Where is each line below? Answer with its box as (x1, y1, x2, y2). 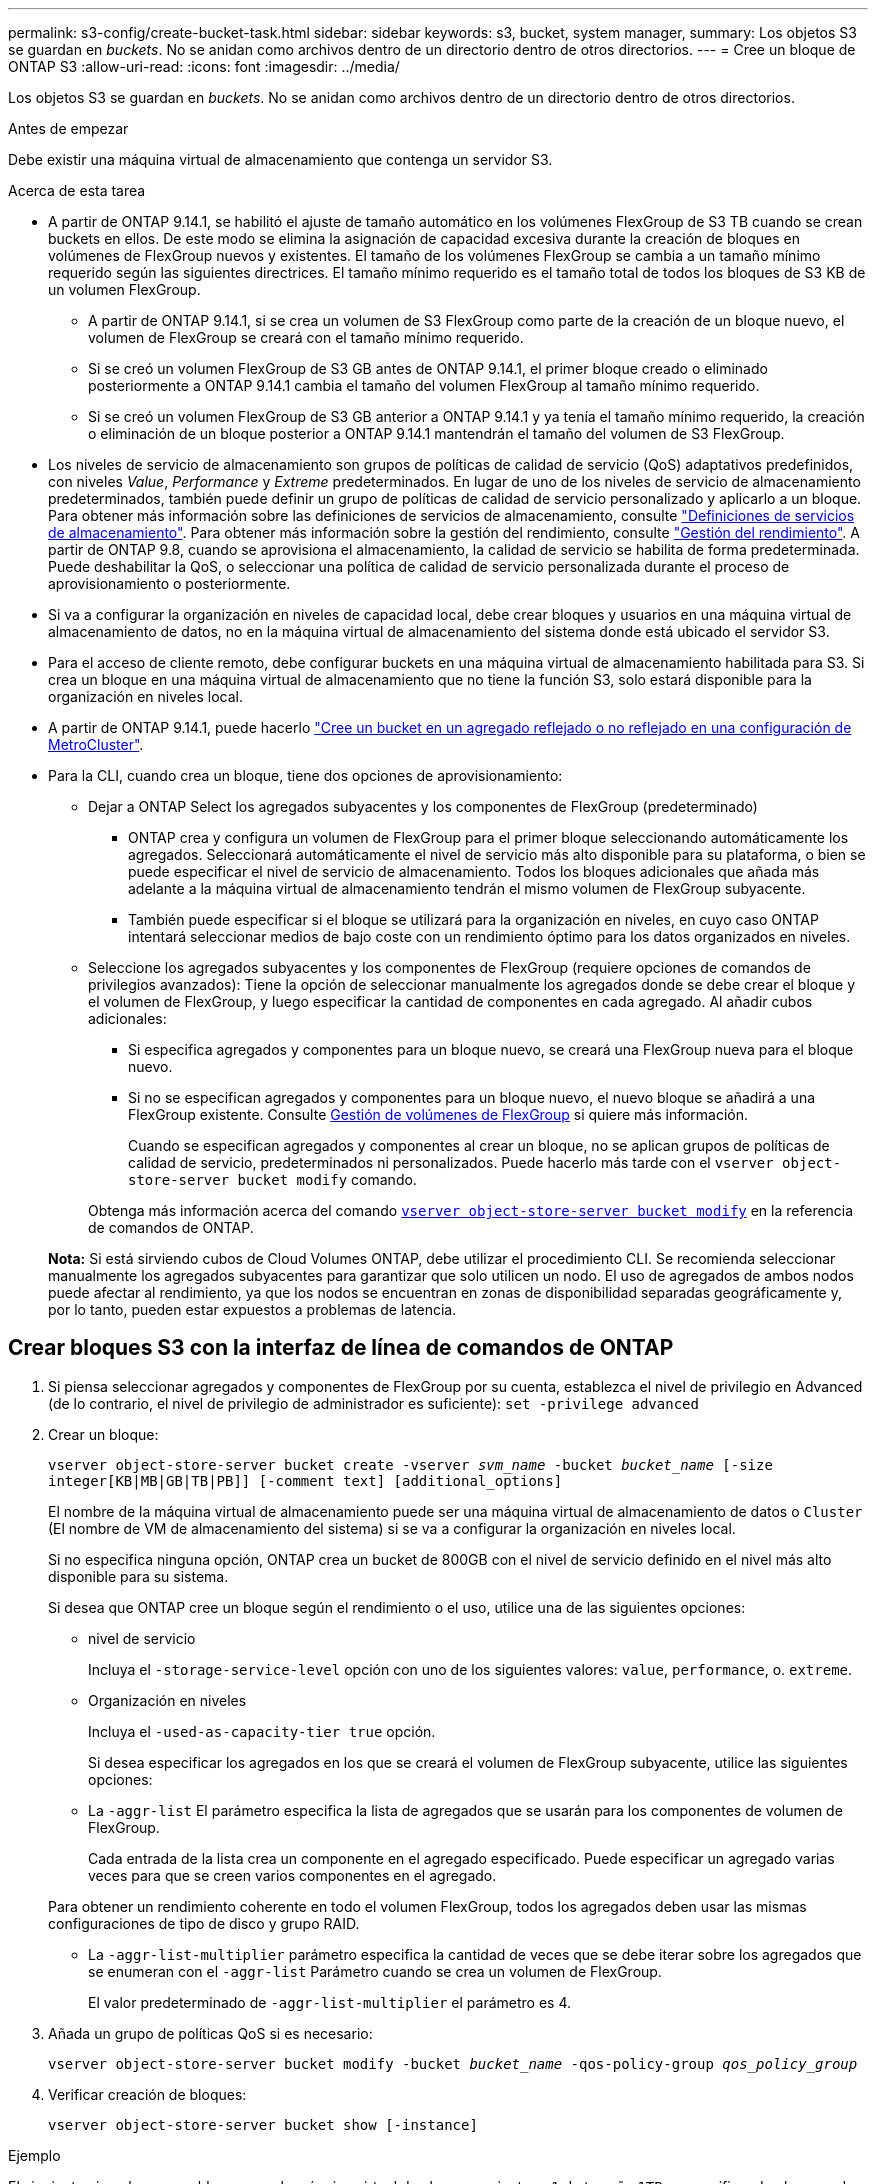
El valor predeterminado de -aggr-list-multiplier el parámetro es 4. (88, 1993, 571, 2011)
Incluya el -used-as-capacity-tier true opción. (88, 1722, 436, 1740)
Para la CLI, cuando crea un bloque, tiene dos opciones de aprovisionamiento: (48, 767, 563, 784)
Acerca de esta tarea (8, 182, 146, 199)
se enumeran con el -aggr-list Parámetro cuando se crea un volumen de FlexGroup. (88, 1962, 662, 1980)
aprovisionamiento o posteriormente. (48, 575, 291, 592)
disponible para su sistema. (48, 1567, 229, 1585)
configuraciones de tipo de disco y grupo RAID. (48, 1914, 360, 1932)
